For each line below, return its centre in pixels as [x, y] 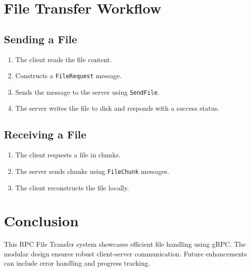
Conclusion [41, 221]
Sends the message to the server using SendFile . [87, 92]
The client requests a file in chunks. [68, 155]
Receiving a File [45, 134]
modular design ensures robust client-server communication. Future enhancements [125, 253]
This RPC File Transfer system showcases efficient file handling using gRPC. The [125, 244]
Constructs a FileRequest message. [68, 76]
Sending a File [41, 39]
